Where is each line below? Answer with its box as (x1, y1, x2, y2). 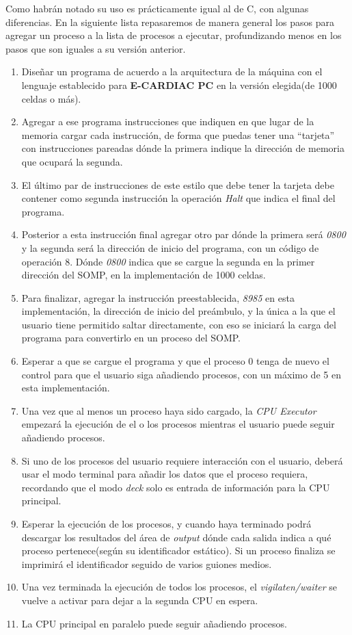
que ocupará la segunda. (21, 154, 123, 168)
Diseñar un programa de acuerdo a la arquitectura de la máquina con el (21, 64, 323, 79)
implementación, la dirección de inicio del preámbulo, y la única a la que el (21, 304, 336, 318)
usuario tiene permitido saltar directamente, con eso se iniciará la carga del (21, 317, 336, 331)
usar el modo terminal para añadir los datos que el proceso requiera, (21, 467, 308, 481)
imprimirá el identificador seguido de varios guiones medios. (21, 556, 272, 571)
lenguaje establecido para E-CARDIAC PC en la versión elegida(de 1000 (21, 77, 337, 92)
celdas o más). (21, 91, 81, 105)
